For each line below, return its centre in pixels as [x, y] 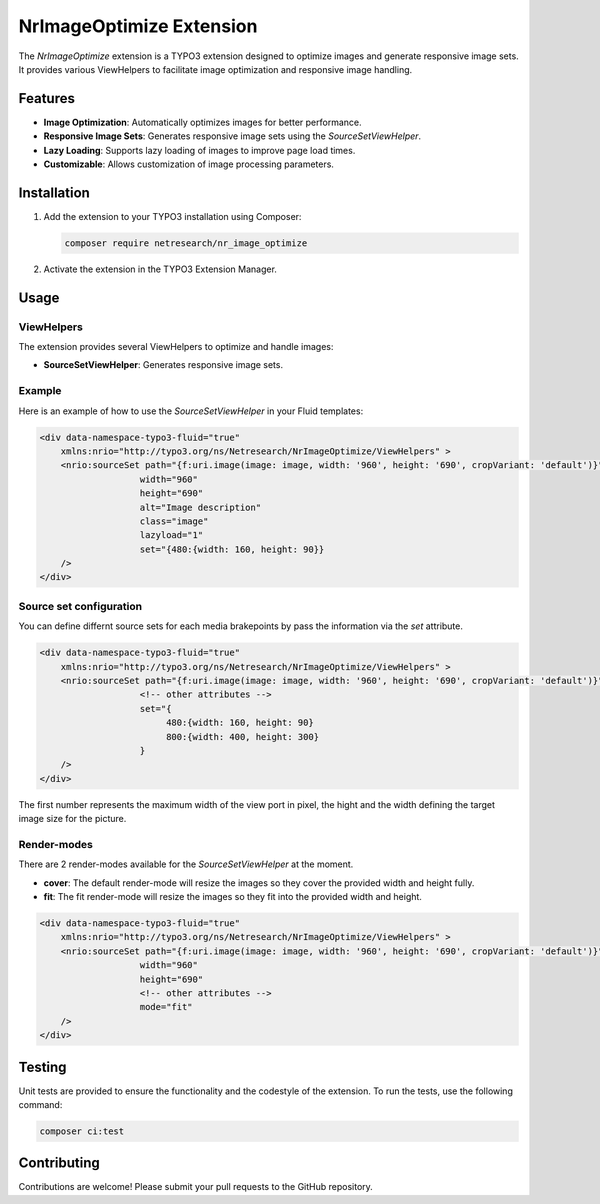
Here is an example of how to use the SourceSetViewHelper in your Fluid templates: [191, 411]
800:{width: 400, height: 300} [242, 736]
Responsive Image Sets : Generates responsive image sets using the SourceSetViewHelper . [232, 136]
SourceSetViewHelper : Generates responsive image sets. [163, 365]
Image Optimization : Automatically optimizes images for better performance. [202, 122]
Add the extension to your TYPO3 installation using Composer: [172, 216]
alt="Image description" [200, 507]
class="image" [174, 521]
